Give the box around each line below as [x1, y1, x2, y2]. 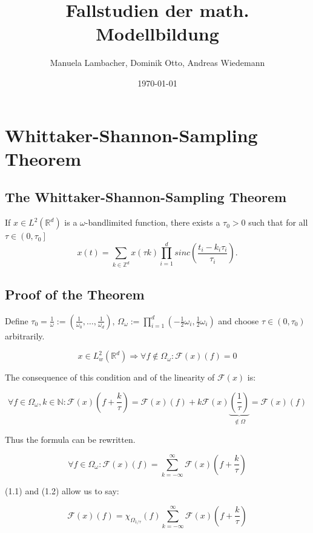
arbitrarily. [5, 329, 45, 342]
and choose [218, 314, 259, 327]
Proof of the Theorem [5, 284, 145, 303]
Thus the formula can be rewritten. [5, 433, 136, 446]
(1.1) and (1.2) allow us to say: [5, 485, 119, 497]
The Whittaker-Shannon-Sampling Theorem [5, 188, 287, 206]
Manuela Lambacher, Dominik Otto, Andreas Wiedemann [50, 56, 265, 69]
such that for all [248, 216, 308, 229]
